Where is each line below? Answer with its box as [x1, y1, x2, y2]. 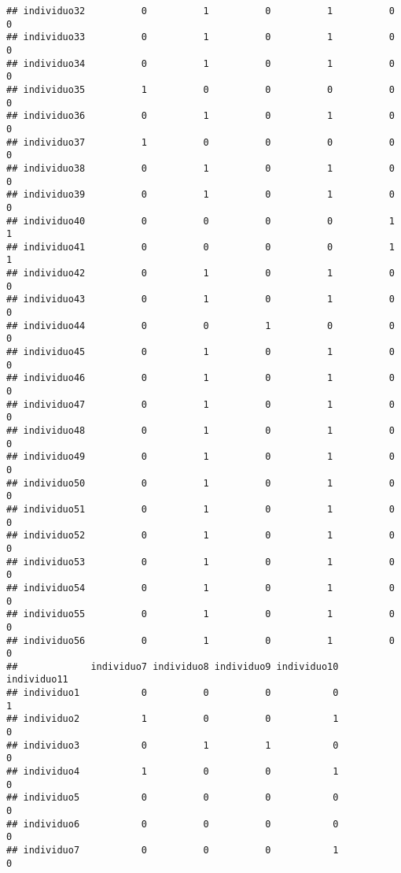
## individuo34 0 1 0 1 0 [6, 57, 395, 69]
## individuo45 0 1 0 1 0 [6, 346, 395, 358]
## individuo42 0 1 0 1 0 [6, 268, 395, 279]
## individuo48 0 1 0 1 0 [6, 425, 395, 436]
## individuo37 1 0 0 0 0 [6, 136, 395, 148]
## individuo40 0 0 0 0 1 [6, 215, 395, 227]
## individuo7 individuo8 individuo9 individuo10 [6, 660, 339, 672]
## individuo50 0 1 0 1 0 [6, 477, 395, 489]
